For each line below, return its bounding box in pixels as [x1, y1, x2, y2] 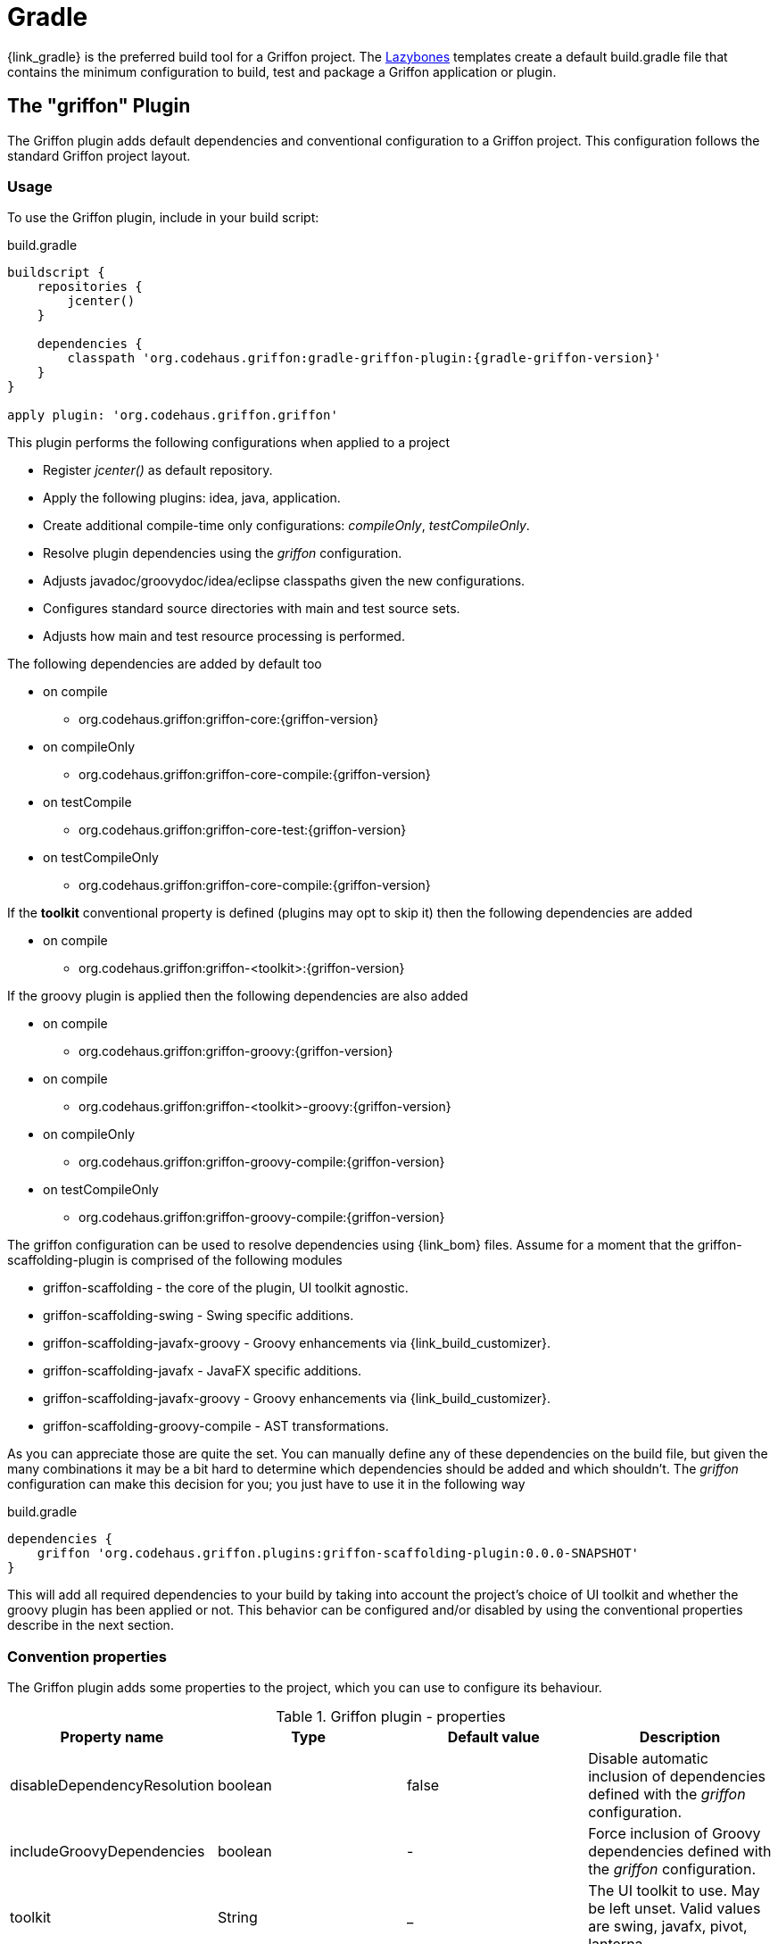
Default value [447, 1728, 540, 1747]
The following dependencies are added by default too [7, 656, 322, 672]
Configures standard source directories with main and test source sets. [43, 601, 460, 617]
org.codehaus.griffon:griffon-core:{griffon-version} [79, 711, 379, 727]
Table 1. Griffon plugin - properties [276, 1707, 506, 1726]
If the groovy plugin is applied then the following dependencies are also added [7, 988, 468, 1004]
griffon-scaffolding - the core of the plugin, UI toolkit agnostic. [43, 1280, 409, 1296]
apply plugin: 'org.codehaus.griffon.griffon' [7, 408, 338, 423]
